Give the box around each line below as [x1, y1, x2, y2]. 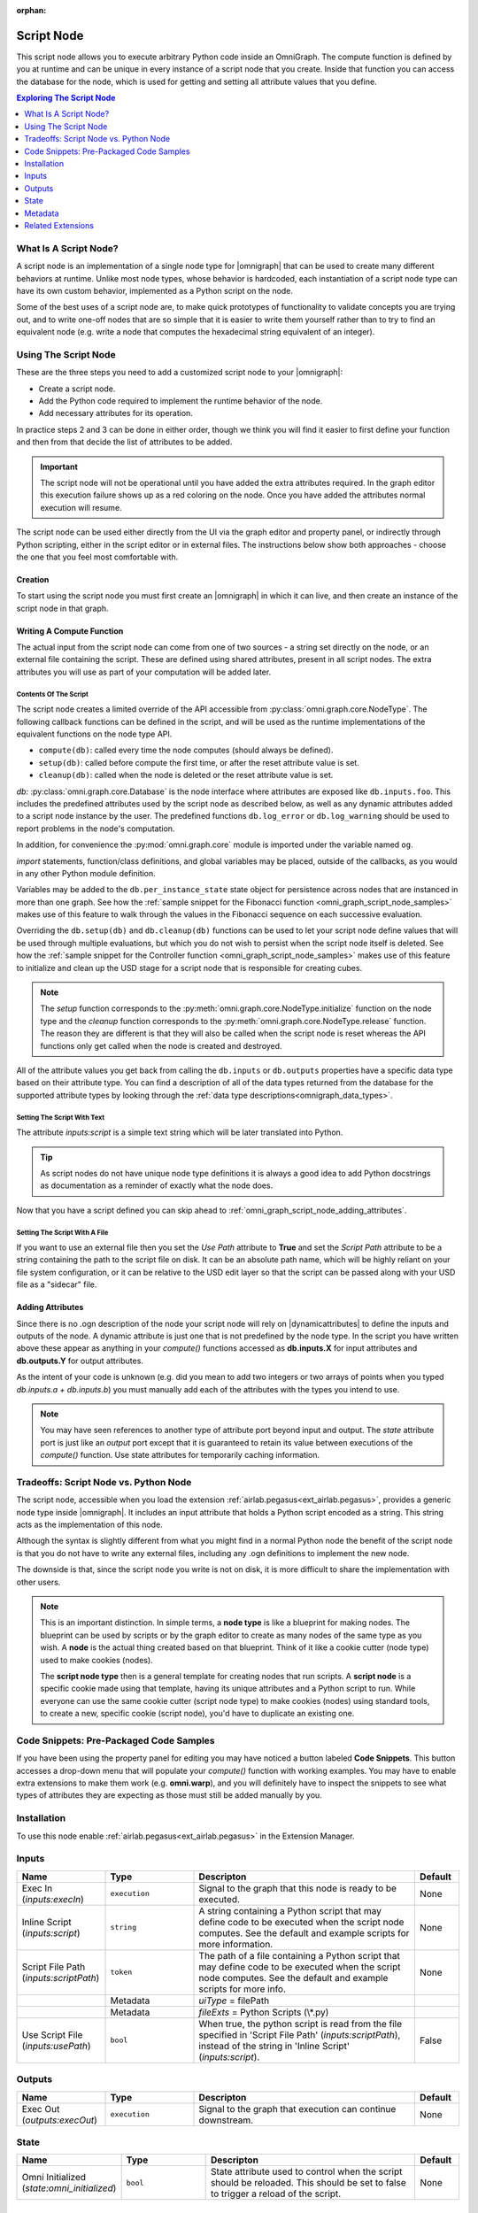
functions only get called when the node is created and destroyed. [40, 1040, 282, 1051]
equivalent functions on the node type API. [16, 729, 173, 739]
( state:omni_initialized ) [21, 2182, 117, 2194]
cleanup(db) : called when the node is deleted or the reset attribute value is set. [38, 770, 334, 781]
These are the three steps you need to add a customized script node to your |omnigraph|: [16, 367, 343, 378]
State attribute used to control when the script [210, 2165, 403, 2178]
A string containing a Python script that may [198, 1904, 382, 1916]
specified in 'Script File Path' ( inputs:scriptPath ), [198, 2028, 401, 2040]
